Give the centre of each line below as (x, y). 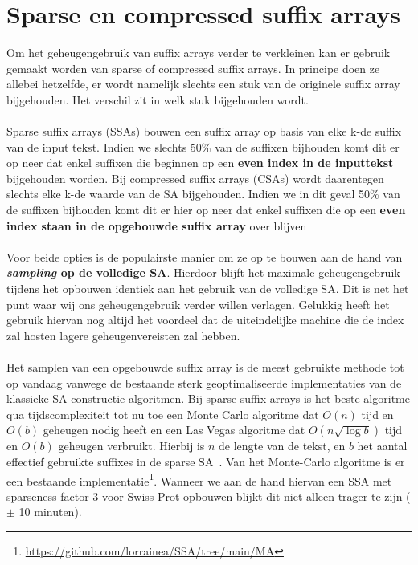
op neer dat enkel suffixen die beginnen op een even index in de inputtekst (200, 163)
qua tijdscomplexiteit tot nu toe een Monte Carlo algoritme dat (163, 414)
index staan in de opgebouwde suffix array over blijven (157, 225)
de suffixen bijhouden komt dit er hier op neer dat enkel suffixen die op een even (206, 210)
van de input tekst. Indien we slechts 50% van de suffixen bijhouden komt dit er (203, 146)
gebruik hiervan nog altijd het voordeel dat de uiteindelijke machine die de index (205, 320)
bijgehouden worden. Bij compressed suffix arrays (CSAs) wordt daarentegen (195, 178)
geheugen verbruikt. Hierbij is (131, 446)
